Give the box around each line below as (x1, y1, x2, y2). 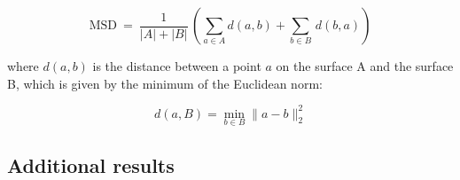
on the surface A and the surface (276, 57, 454, 74)
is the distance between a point (92, 57, 261, 74)
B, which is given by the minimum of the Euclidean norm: (7, 74, 323, 92)
